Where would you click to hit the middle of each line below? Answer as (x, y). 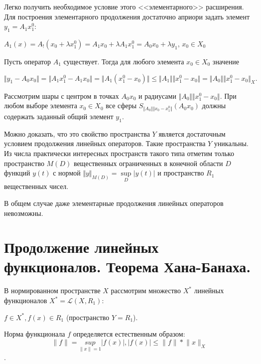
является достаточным (192, 133)
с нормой (67, 173)
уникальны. (231, 143)
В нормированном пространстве (52, 290)
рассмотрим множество (146, 290)
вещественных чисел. (36, 186)
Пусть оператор (27, 61)
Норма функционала (35, 334)
